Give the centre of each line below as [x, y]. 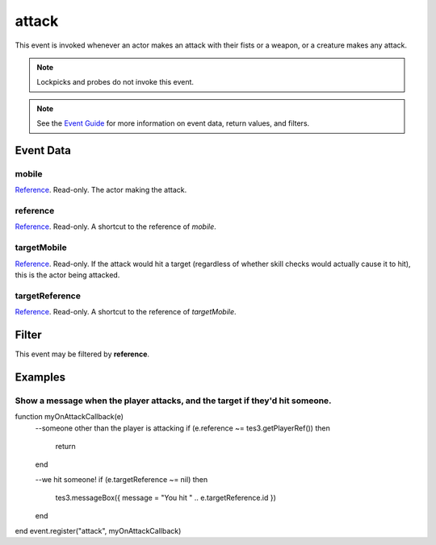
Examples [40, 377]
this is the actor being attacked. [67, 275]
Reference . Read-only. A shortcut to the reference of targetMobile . [126, 312]
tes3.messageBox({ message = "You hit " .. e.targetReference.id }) [166, 498]
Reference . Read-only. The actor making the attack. [101, 190]
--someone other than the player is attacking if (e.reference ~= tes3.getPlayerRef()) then [182, 428]
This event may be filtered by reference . [82, 354]
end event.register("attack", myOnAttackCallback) [98, 530]
